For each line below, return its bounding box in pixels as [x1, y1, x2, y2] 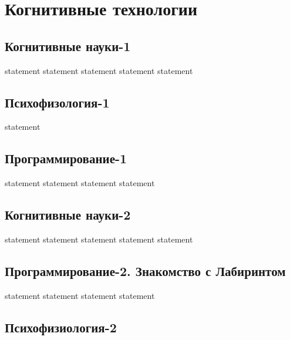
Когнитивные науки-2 [5, 206, 131, 224]
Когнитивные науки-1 [5, 36, 131, 55]
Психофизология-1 [5, 93, 110, 111]
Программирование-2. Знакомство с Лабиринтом [5, 261, 286, 280]
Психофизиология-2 [5, 318, 117, 336]
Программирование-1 [5, 149, 127, 167]
